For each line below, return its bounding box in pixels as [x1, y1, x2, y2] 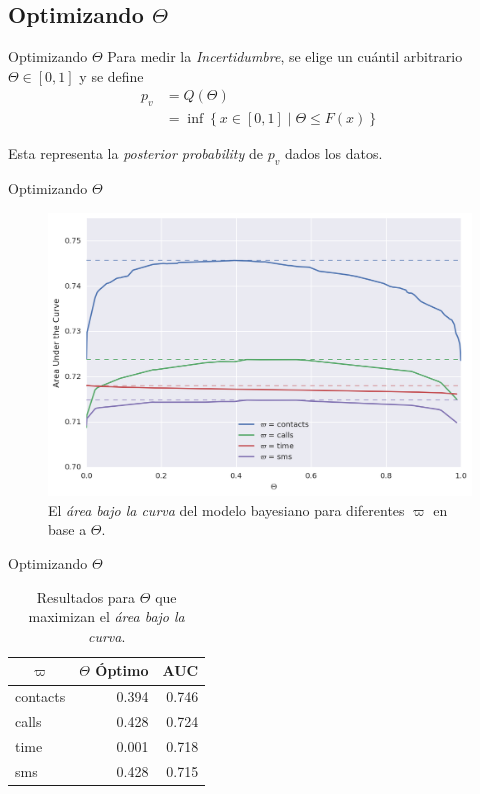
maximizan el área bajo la [28, 606, 185, 627]
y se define [79, 65, 144, 86]
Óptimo [95, 660, 149, 681]
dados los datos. [284, 143, 383, 164]
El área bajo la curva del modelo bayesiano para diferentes [48, 499, 405, 520]
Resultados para [36, 586, 136, 607]
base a [48, 519, 87, 540]
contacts [15, 686, 66, 707]
